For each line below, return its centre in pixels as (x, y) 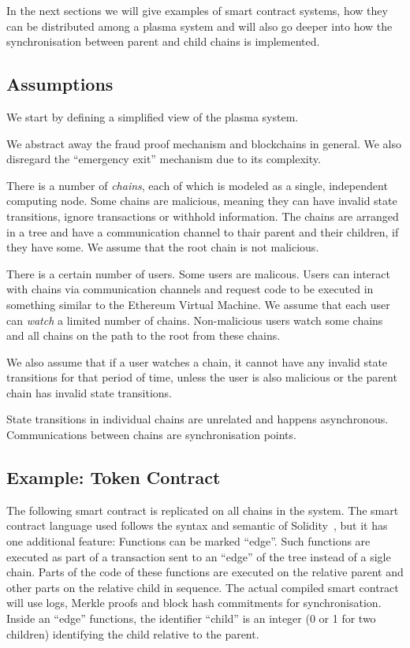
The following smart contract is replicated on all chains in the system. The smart (203, 510)
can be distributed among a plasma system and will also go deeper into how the (199, 26)
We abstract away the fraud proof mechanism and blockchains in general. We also (204, 143)
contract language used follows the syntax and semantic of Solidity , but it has (197, 525)
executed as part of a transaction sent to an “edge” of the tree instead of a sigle (199, 556)
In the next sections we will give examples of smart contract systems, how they (197, 10)
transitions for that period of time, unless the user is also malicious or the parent (202, 377)
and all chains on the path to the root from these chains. (143, 335)
